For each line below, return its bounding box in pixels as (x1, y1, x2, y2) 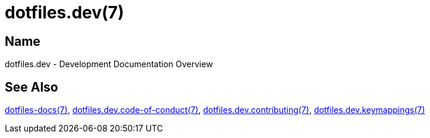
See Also (5, 79, 58, 95)
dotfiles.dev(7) (5, 2, 124, 23)
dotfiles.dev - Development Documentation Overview (5, 59, 213, 70)
